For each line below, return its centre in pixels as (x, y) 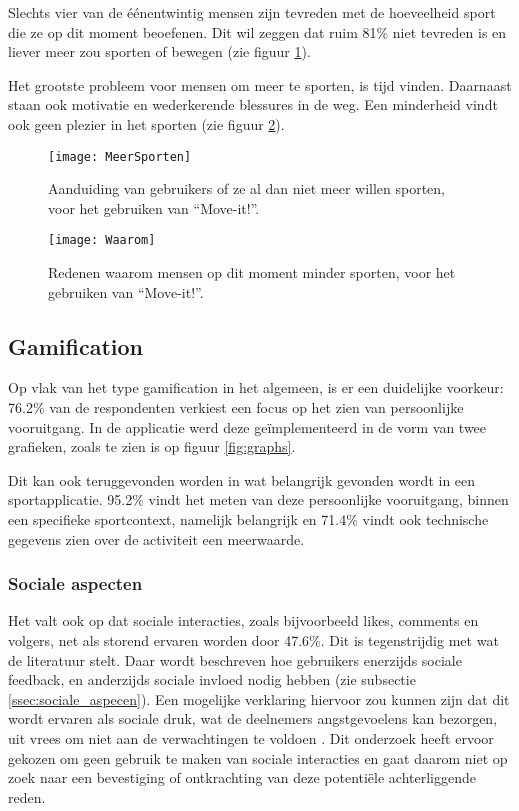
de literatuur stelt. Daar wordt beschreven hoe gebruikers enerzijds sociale (235, 659)
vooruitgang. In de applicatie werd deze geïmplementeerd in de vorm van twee (247, 426)
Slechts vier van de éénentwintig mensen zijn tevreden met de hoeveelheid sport (252, 12)
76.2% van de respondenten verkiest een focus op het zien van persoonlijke (236, 407)
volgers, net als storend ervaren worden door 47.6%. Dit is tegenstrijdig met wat (253, 640)
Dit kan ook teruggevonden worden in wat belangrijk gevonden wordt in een (242, 479)
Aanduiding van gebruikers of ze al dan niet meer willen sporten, (246, 188)
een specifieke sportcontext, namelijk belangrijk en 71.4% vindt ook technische (248, 519)
